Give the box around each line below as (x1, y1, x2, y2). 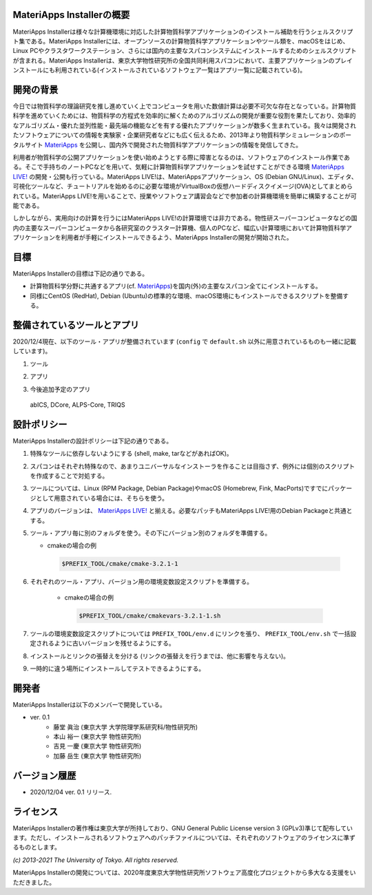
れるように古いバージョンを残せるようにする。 (41, 639, 175, 647)
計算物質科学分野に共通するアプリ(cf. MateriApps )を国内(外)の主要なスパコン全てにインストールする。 (30, 282, 322, 291)
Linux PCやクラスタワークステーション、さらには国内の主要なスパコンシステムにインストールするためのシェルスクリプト (12, 47, 358, 55)
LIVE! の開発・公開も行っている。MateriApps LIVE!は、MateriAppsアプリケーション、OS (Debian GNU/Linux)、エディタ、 (12, 172, 358, 180)
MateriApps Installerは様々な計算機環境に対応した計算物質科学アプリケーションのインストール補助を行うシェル (12, 28, 329, 36)
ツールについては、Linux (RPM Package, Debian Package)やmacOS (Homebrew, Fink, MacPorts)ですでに (30, 484, 329, 492)
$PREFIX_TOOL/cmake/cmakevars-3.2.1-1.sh (79, 611, 221, 620)
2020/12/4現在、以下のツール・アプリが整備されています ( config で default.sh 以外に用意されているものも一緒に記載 (12, 337, 357, 346)
